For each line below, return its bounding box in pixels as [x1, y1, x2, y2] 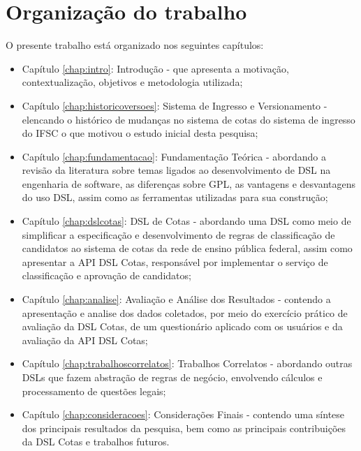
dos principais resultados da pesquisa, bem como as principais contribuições [22, 420, 346, 435]
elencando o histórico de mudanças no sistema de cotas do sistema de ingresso [22, 112, 355, 126]
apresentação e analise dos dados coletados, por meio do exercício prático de [22, 305, 348, 320]
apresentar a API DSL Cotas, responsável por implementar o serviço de [22, 254, 328, 269]
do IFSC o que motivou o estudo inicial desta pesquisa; [22, 126, 258, 140]
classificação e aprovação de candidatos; [22, 268, 191, 283]
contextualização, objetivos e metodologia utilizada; [22, 75, 243, 89]
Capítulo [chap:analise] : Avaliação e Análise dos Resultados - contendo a [22, 292, 331, 306]
